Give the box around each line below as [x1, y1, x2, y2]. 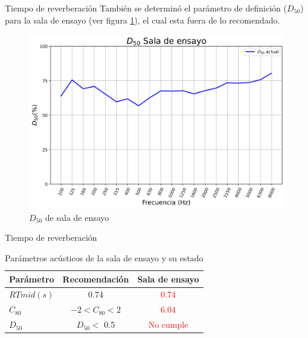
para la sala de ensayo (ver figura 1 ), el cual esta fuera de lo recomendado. [5, 13, 280, 26]
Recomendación [62, 272, 129, 285]
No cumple [148, 318, 188, 331]
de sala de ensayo [45, 211, 109, 223]
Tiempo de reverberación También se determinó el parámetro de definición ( [5, 2, 287, 14]
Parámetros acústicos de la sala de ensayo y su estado [5, 251, 204, 264]
